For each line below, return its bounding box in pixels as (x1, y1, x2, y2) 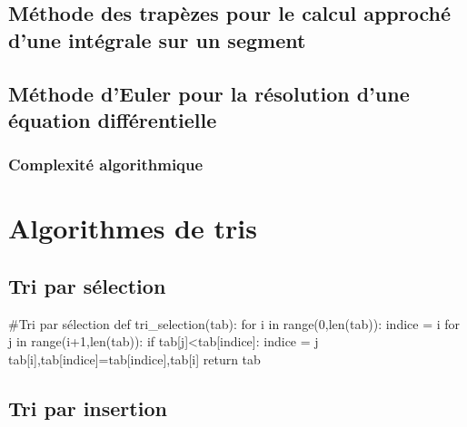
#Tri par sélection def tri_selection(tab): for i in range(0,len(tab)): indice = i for (8, 314, 461, 333)
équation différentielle (8, 105, 217, 133)
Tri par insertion (8, 393, 167, 422)
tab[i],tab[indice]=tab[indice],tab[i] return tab (8, 349, 261, 368)
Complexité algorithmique (8, 153, 204, 176)
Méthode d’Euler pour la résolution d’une (8, 79, 410, 107)
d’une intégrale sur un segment (8, 25, 306, 53)
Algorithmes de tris (8, 209, 257, 247)
